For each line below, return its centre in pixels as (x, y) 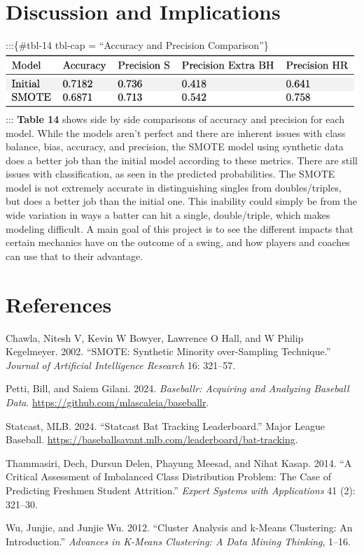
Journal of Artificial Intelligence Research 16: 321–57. (121, 365)
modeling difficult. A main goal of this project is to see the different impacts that (180, 228)
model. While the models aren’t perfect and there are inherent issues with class (176, 132)
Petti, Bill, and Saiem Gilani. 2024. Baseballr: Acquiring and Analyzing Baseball (177, 388)
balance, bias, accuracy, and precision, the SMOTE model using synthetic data (175, 146)
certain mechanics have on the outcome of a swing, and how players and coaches (178, 242)
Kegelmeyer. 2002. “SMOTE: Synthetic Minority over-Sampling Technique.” (168, 351)
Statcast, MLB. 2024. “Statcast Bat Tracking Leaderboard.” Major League (165, 425)
